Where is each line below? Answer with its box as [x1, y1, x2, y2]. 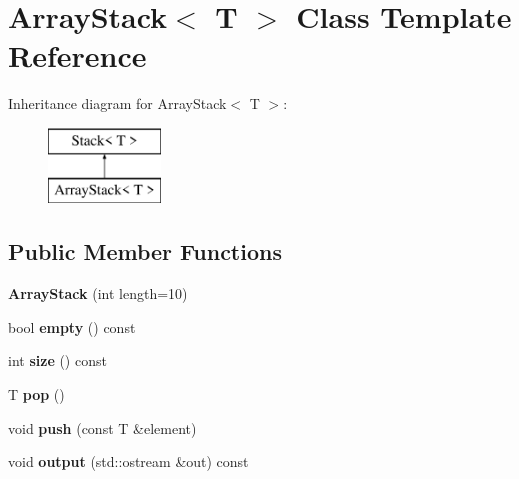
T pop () [8, 384, 65, 405]
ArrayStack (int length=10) [8, 283, 188, 304]
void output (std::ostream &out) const [8, 451, 249, 472]
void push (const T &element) [8, 417, 197, 438]
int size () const [8, 350, 107, 371]
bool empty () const [8, 316, 136, 337]
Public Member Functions [8, 236, 282, 267]
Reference [8, 35, 147, 76]
